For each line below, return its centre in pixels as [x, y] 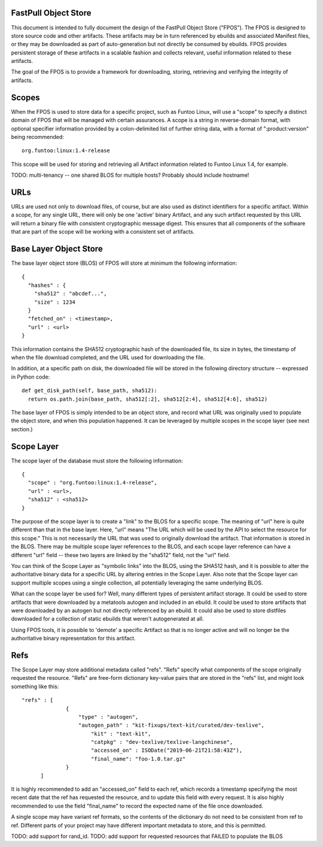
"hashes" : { [47, 285]
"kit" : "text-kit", [121, 733]
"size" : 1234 [55, 302]
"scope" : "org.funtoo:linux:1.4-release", [93, 483]
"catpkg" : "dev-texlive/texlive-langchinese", [162, 742]
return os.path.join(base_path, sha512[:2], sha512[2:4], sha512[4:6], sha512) [148, 399]
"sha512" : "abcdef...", [70, 294]
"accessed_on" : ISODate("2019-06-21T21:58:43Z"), [167, 751]
